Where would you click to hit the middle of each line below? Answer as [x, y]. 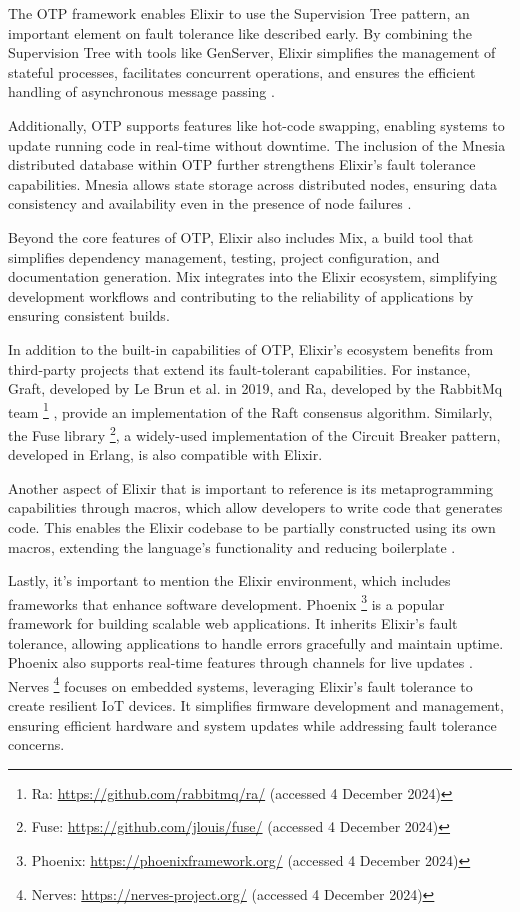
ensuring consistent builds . [89, 315]
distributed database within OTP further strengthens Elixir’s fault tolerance [242, 164]
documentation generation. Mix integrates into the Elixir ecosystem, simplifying [253, 276]
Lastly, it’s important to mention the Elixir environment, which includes [229, 580]
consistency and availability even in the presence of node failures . [210, 203]
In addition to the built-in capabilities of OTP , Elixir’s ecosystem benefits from [251, 348]
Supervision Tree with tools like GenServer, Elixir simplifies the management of [252, 52]
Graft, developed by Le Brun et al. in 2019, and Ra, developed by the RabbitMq [255, 388]
